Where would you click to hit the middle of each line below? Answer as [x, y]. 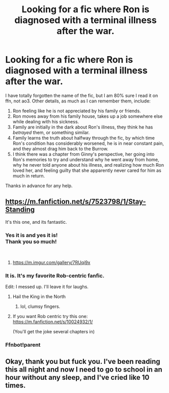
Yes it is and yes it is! [32, 235]
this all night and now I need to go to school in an [84, 369]
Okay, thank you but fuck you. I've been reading [83, 361]
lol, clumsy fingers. [40, 306]
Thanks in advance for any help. [39, 186]
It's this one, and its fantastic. [36, 222]
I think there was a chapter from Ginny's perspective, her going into [83, 154]
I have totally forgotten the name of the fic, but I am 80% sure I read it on [82, 95]
